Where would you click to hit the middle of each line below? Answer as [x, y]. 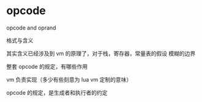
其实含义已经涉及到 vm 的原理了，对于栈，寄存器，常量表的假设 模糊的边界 [101, 53]
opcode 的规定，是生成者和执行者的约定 [57, 92]
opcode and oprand [31, 28]
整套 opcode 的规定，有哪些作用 [47, 66]
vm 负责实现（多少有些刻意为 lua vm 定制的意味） [69, 79]
